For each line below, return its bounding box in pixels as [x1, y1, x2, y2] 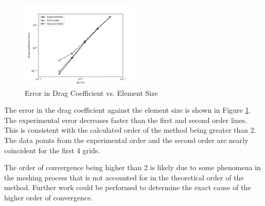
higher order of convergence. [4, 192, 93, 202]
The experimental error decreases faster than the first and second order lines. [4, 114, 248, 125]
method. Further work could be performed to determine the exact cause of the [4, 182, 251, 193]
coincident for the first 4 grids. [4, 145, 100, 155]
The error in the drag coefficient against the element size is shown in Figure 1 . [4, 105, 251, 115]
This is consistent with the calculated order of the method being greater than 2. [4, 125, 256, 135]
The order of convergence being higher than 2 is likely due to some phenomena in [4, 162, 261, 173]
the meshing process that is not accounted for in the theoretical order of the [4, 172, 244, 182]
